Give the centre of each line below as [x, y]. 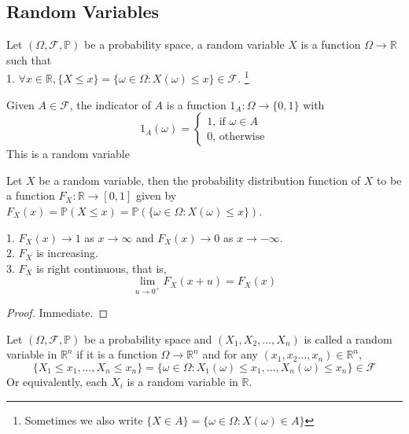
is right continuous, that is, [101, 268]
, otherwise [239, 136]
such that [29, 59]
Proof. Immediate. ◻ [57, 313]
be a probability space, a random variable [184, 44]
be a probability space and [148, 338]
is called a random [348, 338]
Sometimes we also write [84, 419]
